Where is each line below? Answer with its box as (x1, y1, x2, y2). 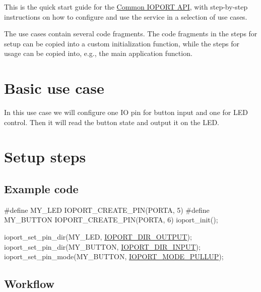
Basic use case (4, 78, 104, 98)
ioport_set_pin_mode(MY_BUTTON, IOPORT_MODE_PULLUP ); (4, 251, 224, 262)
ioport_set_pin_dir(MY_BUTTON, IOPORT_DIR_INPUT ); (4, 241, 201, 252)
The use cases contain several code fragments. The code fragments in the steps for (4, 28, 257, 39)
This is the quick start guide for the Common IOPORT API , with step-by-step (4, 2, 248, 12)
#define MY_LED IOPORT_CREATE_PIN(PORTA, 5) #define (4, 204, 210, 215)
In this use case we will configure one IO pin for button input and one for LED (4, 107, 248, 118)
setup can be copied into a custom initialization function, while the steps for (4, 38, 240, 48)
